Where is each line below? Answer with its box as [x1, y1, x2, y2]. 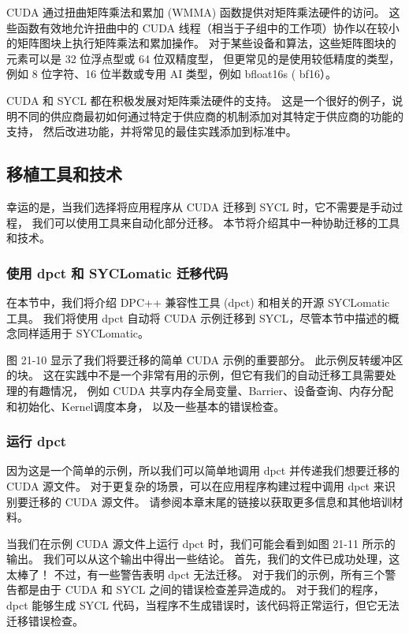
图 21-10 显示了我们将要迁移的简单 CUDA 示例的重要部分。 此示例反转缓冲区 [6, 351, 403, 367]
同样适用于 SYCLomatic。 [17, 325, 150, 341]
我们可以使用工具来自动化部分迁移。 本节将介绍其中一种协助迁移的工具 [32, 214, 400, 230]
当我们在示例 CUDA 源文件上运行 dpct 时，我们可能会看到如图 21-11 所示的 [6, 535, 396, 551]
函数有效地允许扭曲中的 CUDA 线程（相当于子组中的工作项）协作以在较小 [17, 19, 400, 35]
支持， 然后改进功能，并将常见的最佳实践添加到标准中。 [6, 123, 297, 140]
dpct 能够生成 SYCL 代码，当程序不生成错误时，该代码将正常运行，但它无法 [6, 597, 400, 613]
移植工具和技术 [6, 162, 122, 186]
